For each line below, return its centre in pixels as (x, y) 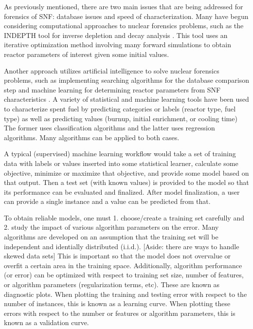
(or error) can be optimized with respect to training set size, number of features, (124, 275)
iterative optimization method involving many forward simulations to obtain (117, 45)
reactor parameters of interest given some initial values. (87, 54)
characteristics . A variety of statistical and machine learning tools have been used (126, 99)
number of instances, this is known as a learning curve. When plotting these (117, 303)
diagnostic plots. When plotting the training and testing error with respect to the (126, 294)
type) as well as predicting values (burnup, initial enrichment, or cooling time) (121, 118)
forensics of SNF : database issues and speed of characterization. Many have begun (126, 16)
